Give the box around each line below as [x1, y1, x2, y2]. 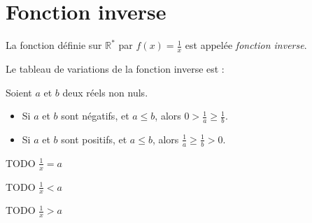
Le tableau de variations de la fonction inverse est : [6, 61, 225, 75]
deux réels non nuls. [62, 85, 148, 99]
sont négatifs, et [61, 108, 129, 123]
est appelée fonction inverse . [185, 38, 307, 52]
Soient [6, 85, 32, 99]
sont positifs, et [61, 131, 127, 146]
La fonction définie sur [6, 38, 102, 52]
